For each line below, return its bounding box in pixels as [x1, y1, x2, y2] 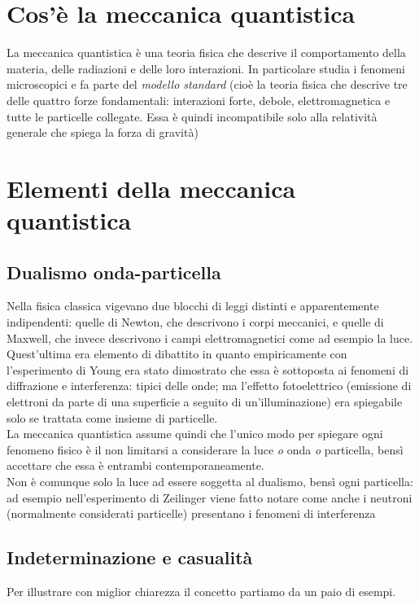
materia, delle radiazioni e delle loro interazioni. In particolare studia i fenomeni [7, 59, 405, 77]
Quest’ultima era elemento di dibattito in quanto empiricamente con [7, 345, 347, 362]
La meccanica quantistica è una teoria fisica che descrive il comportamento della [7, 44, 406, 61]
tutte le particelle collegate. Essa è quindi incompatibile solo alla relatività [7, 107, 378, 125]
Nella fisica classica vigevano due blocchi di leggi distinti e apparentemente [7, 297, 379, 314]
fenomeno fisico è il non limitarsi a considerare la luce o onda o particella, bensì [7, 441, 404, 458]
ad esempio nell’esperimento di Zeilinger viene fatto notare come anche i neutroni [7, 489, 412, 506]
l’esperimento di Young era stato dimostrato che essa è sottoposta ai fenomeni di [7, 361, 409, 378]
